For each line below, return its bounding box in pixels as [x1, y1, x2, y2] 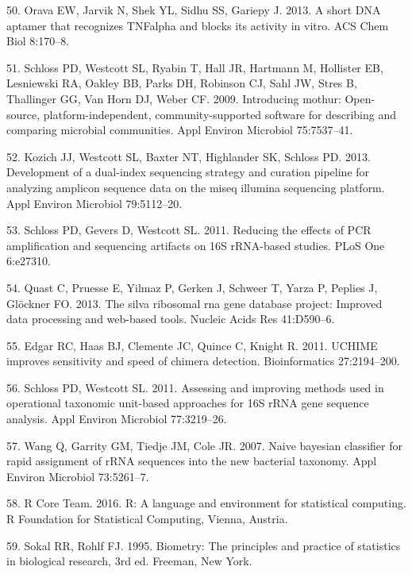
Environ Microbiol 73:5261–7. [6, 468, 149, 484]
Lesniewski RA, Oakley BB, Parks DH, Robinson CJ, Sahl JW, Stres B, [6, 75, 357, 91]
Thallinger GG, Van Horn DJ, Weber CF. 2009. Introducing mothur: [6, 90, 341, 106]
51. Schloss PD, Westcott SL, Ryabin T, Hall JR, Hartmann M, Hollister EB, [6, 59, 383, 75]
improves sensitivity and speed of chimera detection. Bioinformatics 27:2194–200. [6, 352, 400, 369]
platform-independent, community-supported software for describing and [43, 106, 396, 122]
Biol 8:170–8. [6, 33, 70, 49]
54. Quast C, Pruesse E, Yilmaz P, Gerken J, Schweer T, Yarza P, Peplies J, [6, 279, 378, 295]
